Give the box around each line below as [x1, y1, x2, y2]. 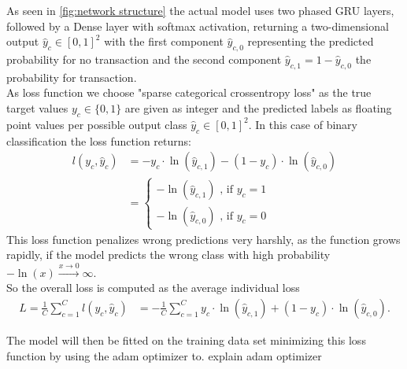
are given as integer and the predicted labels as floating [124, 99, 392, 116]
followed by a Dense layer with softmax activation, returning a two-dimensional [6, 17, 389, 34]
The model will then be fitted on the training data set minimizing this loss [6, 331, 366, 348]
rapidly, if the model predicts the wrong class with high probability [6, 246, 331, 263]
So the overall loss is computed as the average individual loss [6, 279, 300, 296]
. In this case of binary [248, 116, 357, 132]
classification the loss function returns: [6, 132, 191, 149]
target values [6, 99, 68, 116]
